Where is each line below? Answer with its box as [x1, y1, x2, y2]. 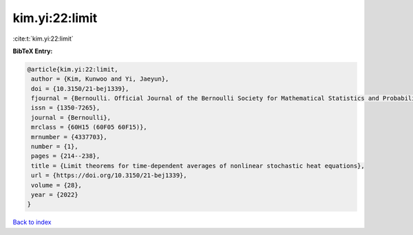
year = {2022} [31, 191, 78, 198]
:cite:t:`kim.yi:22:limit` [12, 34, 74, 43]
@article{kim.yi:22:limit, [27, 65, 118, 73]
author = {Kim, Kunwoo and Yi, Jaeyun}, [31, 75, 169, 83]
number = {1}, [31, 143, 78, 151]
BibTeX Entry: [12, 47, 53, 55]
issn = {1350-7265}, [31, 104, 100, 112]
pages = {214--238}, [31, 152, 100, 160]
